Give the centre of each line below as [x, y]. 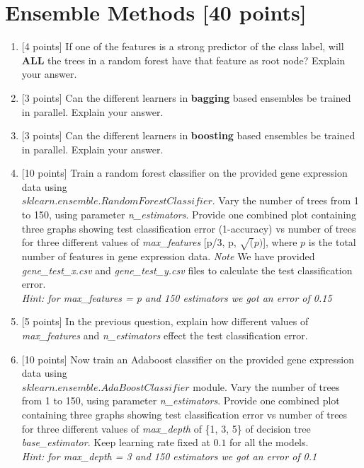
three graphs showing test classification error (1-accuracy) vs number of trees [189, 228]
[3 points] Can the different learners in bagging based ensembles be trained [186, 97]
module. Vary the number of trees [266, 386]
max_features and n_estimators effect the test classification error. [165, 335]
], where [280, 242]
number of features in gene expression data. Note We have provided [168, 256]
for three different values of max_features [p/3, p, [129, 242]
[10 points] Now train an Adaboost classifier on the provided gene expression [188, 359]
